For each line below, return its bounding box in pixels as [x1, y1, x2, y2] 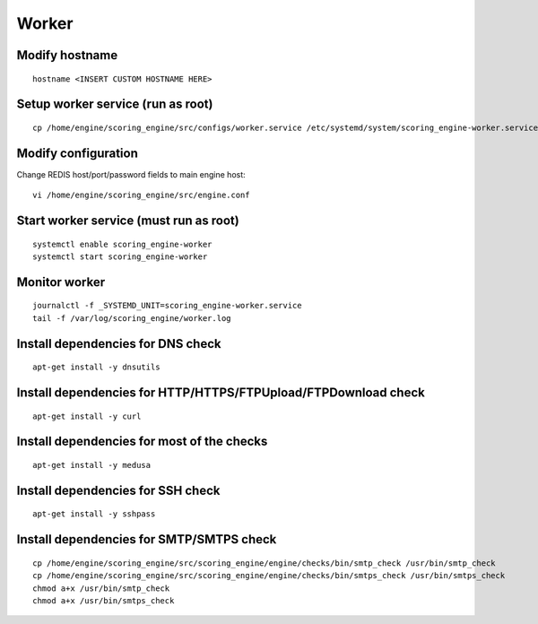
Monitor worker [16, 274, 106, 290]
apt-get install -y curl [32, 411, 142, 421]
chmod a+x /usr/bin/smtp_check [32, 583, 170, 594]
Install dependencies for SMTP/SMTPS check [16, 532, 277, 547]
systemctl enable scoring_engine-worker [32, 238, 213, 249]
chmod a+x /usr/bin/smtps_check [32, 596, 175, 606]
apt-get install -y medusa [32, 460, 152, 471]
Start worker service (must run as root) [16, 213, 239, 229]
